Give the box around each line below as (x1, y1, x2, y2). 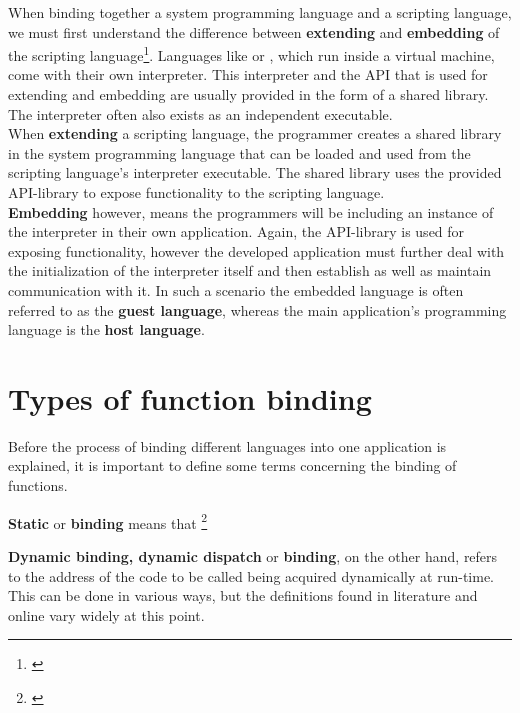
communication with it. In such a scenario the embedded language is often (8, 279, 464, 300)
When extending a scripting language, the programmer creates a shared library (8, 123, 502, 144)
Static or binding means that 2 (8, 509, 208, 533)
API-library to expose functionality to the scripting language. (8, 182, 385, 202)
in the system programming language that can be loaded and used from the (8, 142, 471, 163)
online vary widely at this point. (8, 604, 205, 625)
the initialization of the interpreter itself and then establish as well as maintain (8, 260, 492, 281)
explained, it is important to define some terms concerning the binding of (8, 455, 457, 476)
